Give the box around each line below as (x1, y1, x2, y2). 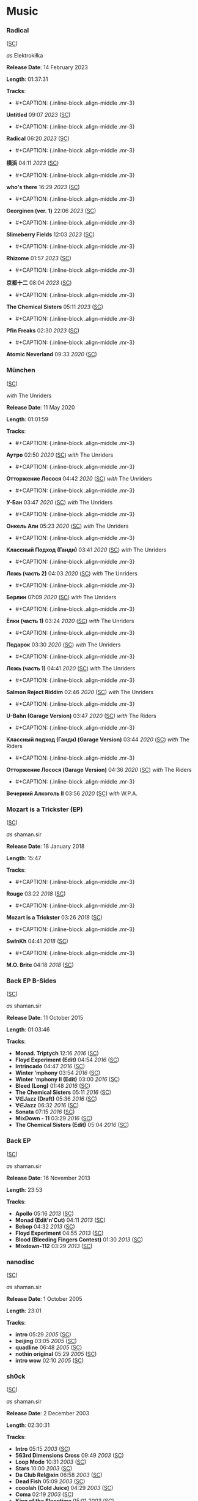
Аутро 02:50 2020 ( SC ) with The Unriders (6, 451, 114, 459)
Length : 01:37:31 (6, 75, 48, 83)
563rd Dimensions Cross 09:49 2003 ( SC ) (15, 1452, 124, 1459)
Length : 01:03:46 (6, 1026, 50, 1033)
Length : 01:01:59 (6, 415, 49, 423)
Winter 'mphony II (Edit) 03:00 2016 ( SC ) (15, 1076, 120, 1083)
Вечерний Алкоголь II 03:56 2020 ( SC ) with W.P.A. (6, 790, 138, 797)
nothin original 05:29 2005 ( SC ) (15, 1350, 97, 1357)
